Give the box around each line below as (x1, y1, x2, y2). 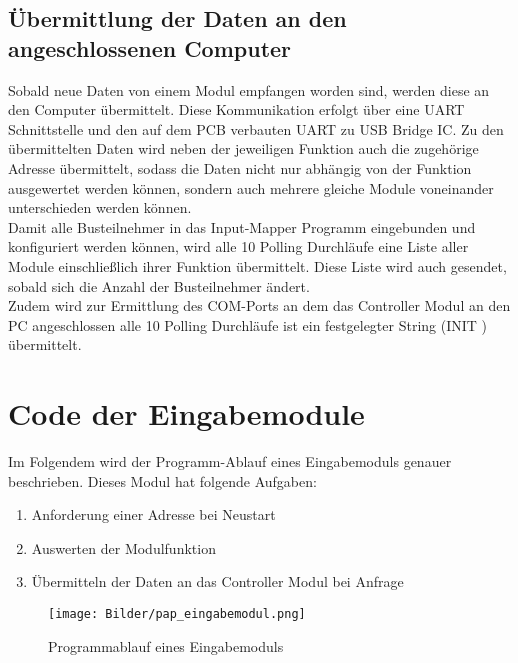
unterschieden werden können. (8, 197, 192, 218)
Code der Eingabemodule (8, 393, 365, 434)
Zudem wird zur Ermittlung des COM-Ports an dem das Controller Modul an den (8, 295, 511, 316)
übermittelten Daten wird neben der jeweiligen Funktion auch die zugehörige (8, 138, 479, 159)
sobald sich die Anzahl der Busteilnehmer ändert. (8, 275, 310, 296)
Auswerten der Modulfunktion (31, 537, 216, 558)
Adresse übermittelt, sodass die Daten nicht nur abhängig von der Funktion (8, 157, 472, 178)
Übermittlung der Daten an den (8, 3, 347, 34)
